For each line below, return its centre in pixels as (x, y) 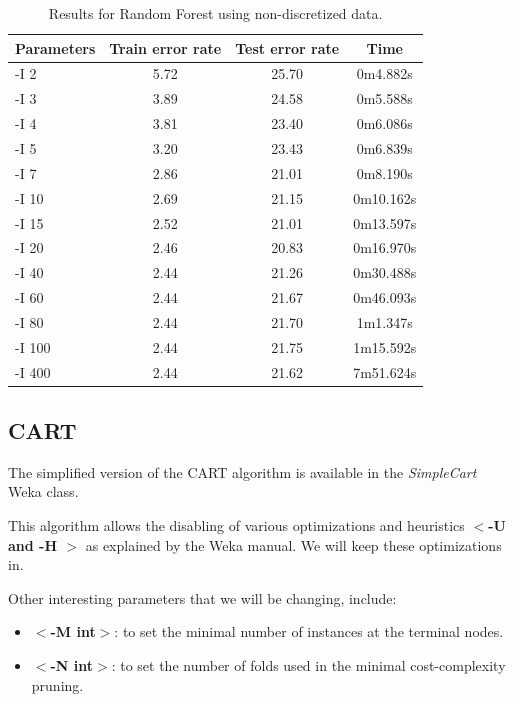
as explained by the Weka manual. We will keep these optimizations (293, 544)
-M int (73, 631)
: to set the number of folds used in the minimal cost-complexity (308, 665)
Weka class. (43, 491)
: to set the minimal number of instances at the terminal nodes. (309, 631)
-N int (71, 665)
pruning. (57, 684)
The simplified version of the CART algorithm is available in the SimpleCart (242, 471)
